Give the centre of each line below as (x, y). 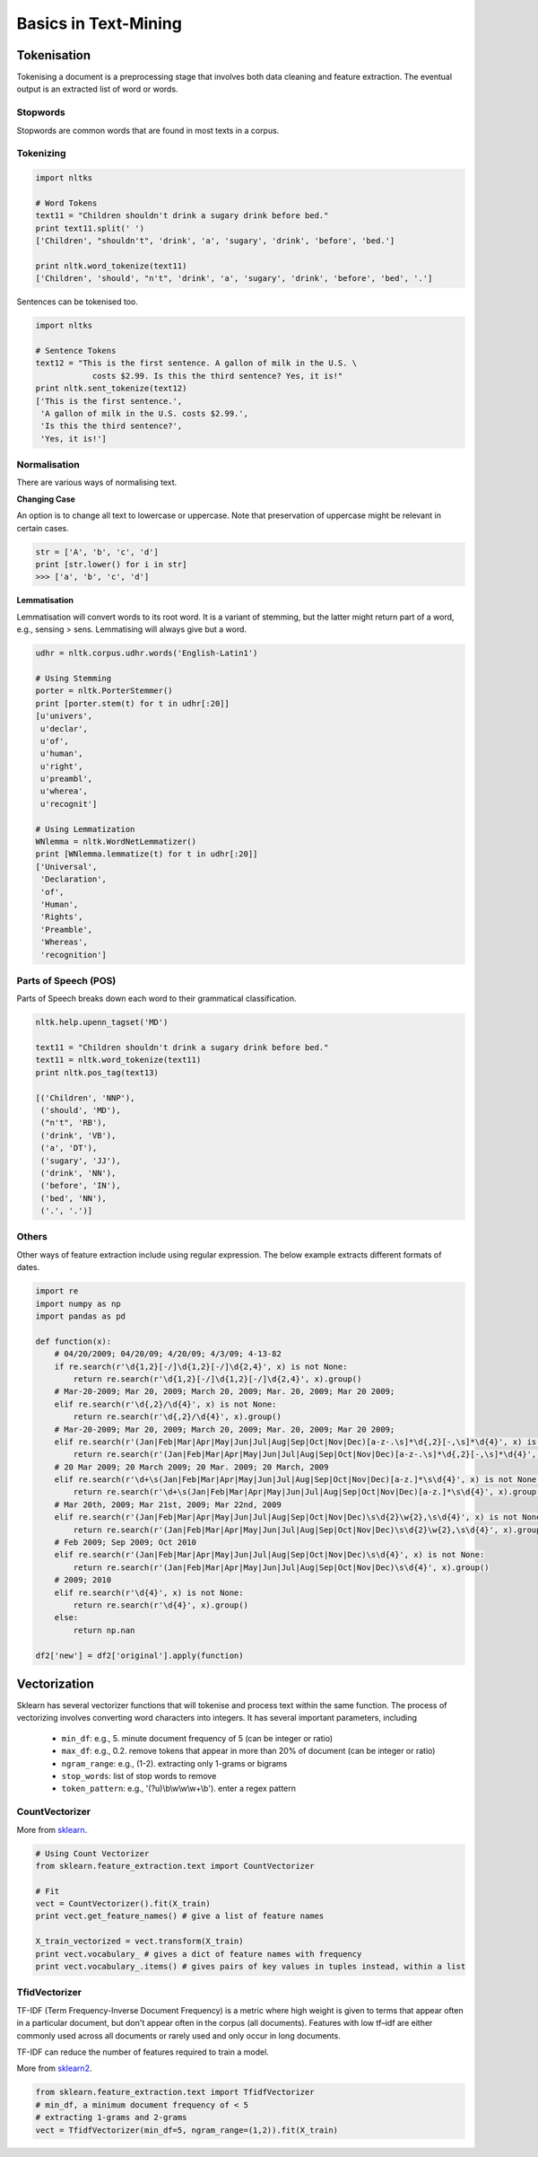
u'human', (62, 754)
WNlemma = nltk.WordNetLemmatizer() (116, 842)
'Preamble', (67, 929)
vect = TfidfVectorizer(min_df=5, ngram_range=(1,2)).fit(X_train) (187, 2130)
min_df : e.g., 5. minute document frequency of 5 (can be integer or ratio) (197, 1738)
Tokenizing (41, 153)
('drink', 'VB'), (78, 1135)
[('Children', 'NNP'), (85, 1098)
